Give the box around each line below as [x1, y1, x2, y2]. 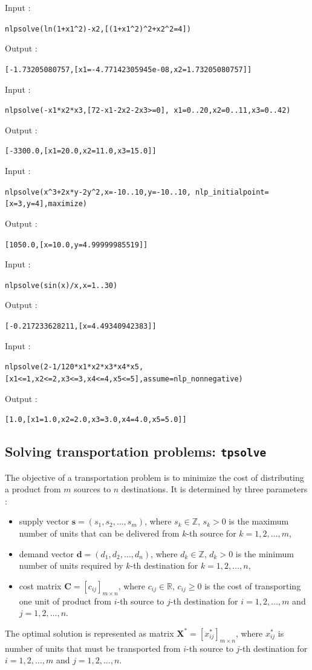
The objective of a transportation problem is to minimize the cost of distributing [5, 471, 304, 483]
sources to [74, 483, 111, 495]
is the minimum [235, 547, 294, 560]
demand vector [19, 547, 74, 560]
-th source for [186, 526, 236, 539]
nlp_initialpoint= [195, 187, 269, 196]
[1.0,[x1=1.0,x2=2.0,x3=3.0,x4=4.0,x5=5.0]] [5, 415, 187, 424]
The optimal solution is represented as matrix [5, 626, 174, 639]
